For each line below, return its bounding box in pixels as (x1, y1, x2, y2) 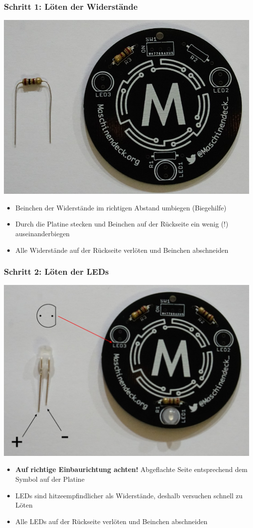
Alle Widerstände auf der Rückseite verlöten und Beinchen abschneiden (15, 245, 229, 255)
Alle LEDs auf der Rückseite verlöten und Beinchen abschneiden (15, 516, 208, 526)
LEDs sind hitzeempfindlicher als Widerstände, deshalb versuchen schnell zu (15, 490, 243, 500)
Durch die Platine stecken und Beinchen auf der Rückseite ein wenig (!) (15, 219, 229, 229)
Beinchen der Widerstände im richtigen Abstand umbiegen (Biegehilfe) (15, 202, 227, 212)
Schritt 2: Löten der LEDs (4, 265, 109, 278)
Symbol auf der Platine (15, 473, 85, 484)
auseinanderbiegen (15, 228, 70, 238)
